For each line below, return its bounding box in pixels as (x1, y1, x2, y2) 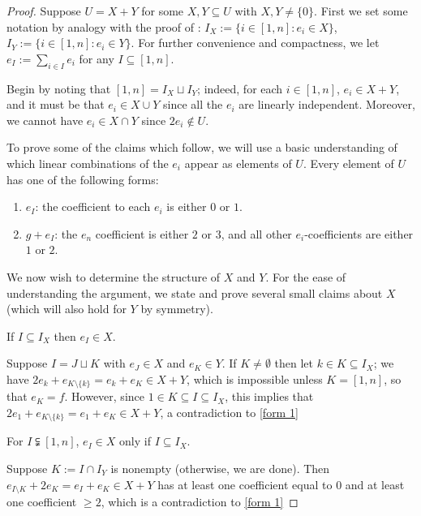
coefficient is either (95, 225, 189, 242)
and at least (345, 475, 405, 492)
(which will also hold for (6, 300, 127, 317)
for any (79, 49, 114, 67)
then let (274, 355, 313, 372)
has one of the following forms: (6, 170, 159, 187)
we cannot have (6, 111, 84, 128)
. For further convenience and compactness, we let (131, 34, 380, 51)
